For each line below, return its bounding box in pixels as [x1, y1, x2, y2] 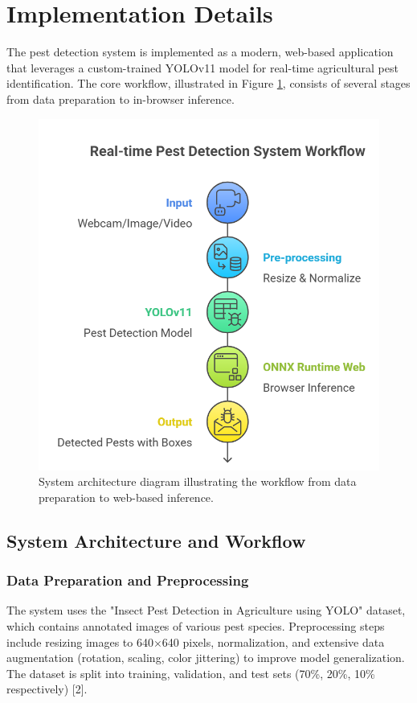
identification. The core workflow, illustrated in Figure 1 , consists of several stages [6, 75, 411, 92]
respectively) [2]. [6, 680, 88, 697]
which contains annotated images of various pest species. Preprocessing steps [6, 617, 385, 634]
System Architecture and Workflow [6, 528, 306, 553]
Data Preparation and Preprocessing [6, 570, 249, 590]
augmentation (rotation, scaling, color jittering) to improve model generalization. [6, 649, 405, 666]
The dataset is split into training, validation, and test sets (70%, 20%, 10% [6, 664, 375, 681]
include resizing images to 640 [6, 633, 153, 650]
